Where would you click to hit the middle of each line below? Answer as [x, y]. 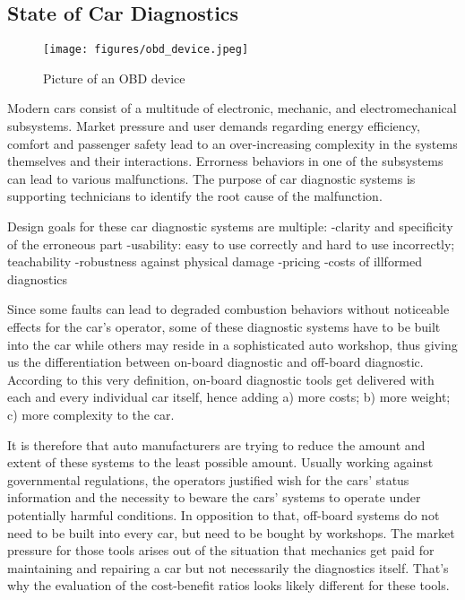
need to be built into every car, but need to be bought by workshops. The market [231, 532]
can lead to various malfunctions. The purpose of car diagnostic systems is [211, 178]
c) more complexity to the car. [91, 414]
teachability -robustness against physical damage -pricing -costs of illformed [215, 261]
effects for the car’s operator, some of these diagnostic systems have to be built [224, 326]
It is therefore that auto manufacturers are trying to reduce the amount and [216, 444]
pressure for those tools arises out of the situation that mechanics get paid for [221, 550]
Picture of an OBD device [114, 78]
